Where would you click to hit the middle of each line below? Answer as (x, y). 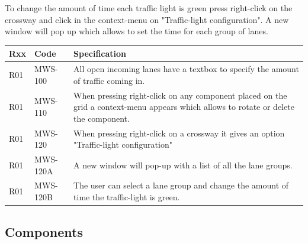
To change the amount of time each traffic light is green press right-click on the (149, 8)
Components (44, 231)
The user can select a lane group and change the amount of (181, 185)
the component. (102, 118)
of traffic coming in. (109, 80)
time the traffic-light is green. (127, 197)
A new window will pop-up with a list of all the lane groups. (183, 165)
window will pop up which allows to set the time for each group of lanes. (137, 31)
